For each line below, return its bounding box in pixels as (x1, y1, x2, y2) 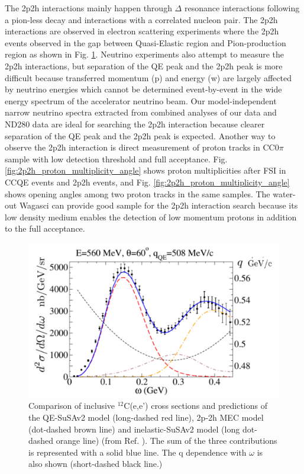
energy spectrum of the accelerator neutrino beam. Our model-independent (5, 94, 277, 107)
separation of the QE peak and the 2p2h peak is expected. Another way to (5, 129, 276, 142)
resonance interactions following (184, 2, 300, 14)
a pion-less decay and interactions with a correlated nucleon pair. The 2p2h (5, 13, 278, 25)
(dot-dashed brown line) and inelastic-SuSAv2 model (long (28, 422, 240, 435)
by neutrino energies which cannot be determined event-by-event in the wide (5, 83, 282, 95)
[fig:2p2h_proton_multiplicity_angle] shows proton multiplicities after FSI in (5, 164, 286, 177)
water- (273, 187, 296, 200)
